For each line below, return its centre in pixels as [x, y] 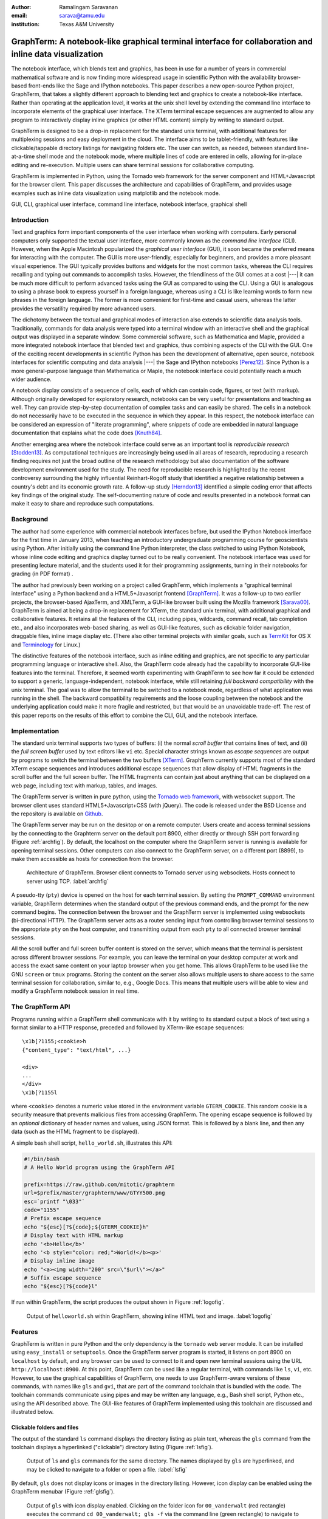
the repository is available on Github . [57, 814]
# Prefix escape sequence [63, 1219]
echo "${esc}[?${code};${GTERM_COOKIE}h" [87, 1227]
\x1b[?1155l [40, 1092]
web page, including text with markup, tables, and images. [84, 785]
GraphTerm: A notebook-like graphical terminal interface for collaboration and [162, 42]
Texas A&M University [87, 24]
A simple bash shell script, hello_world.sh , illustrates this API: [92, 1143]
